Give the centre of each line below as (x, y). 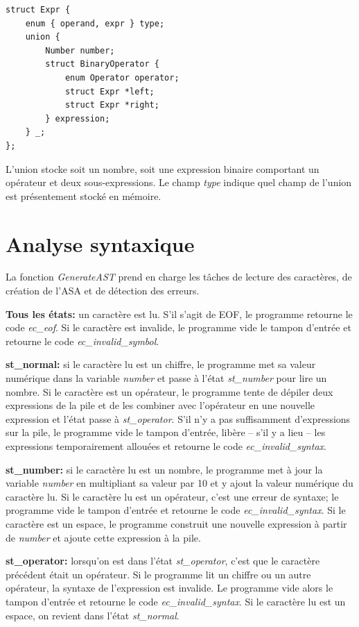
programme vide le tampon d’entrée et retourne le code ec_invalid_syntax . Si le (176, 510)
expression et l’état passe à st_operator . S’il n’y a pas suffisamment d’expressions (178, 418)
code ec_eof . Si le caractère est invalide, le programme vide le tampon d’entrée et (178, 327)
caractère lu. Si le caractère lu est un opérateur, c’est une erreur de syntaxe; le (172, 496)
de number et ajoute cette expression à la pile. (103, 537)
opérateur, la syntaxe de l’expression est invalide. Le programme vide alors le (169, 588)
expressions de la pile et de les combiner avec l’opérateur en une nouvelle (160, 405)
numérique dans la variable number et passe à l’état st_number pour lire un (166, 378)
